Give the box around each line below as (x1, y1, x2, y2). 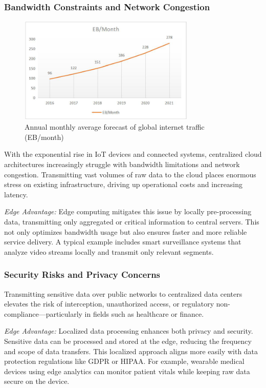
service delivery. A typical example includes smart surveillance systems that (4, 236, 241, 247)
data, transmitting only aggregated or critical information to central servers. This (4, 216, 259, 227)
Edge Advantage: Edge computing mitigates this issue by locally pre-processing (4, 206, 252, 217)
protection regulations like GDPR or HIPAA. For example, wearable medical (4, 356, 245, 366)
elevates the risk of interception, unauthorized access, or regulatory (4, 298, 214, 309)
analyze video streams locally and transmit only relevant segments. (4, 246, 214, 257)
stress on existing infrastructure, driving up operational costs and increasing (4, 179, 243, 190)
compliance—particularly (4, 308, 82, 319)
